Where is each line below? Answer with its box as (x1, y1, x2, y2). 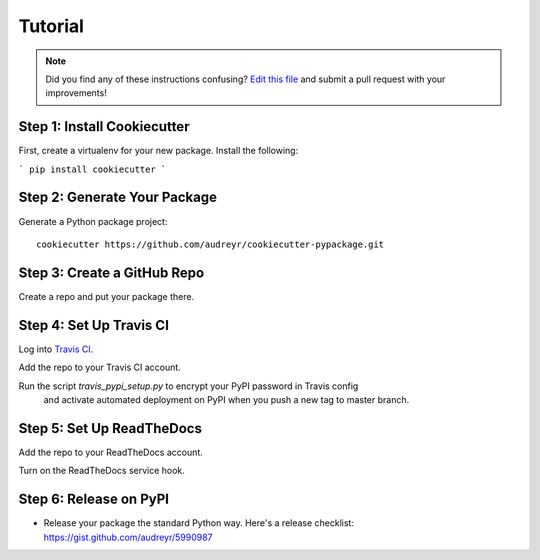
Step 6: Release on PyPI (18, 491, 170, 508)
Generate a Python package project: (18, 215, 168, 227)
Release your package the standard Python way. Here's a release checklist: (43, 517, 355, 529)
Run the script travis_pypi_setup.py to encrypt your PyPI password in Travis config (18, 380, 359, 392)
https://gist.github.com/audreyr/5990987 (43, 531, 214, 543)
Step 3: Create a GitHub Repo (18, 264, 205, 281)
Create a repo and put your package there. (18, 290, 195, 302)
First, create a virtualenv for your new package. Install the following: (18, 145, 299, 157)
